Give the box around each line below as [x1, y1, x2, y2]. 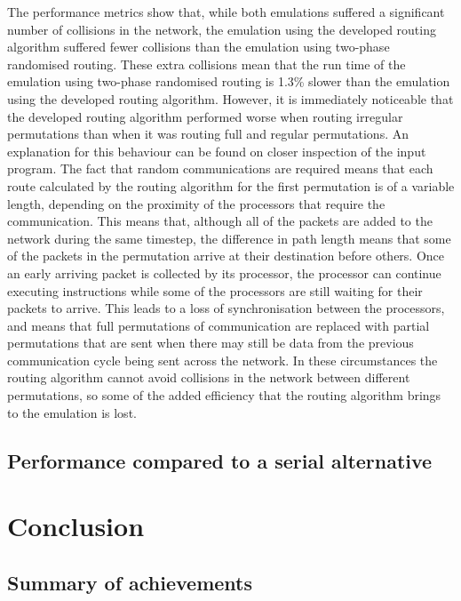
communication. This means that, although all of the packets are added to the [7, 212, 433, 230]
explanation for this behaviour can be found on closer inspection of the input [7, 141, 426, 160]
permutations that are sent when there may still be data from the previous [7, 333, 414, 352]
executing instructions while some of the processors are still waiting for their [7, 281, 423, 300]
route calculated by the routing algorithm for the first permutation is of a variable [7, 176, 455, 195]
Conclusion [7, 508, 145, 544]
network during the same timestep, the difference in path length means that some [7, 228, 451, 247]
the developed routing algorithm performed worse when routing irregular [7, 107, 403, 125]
